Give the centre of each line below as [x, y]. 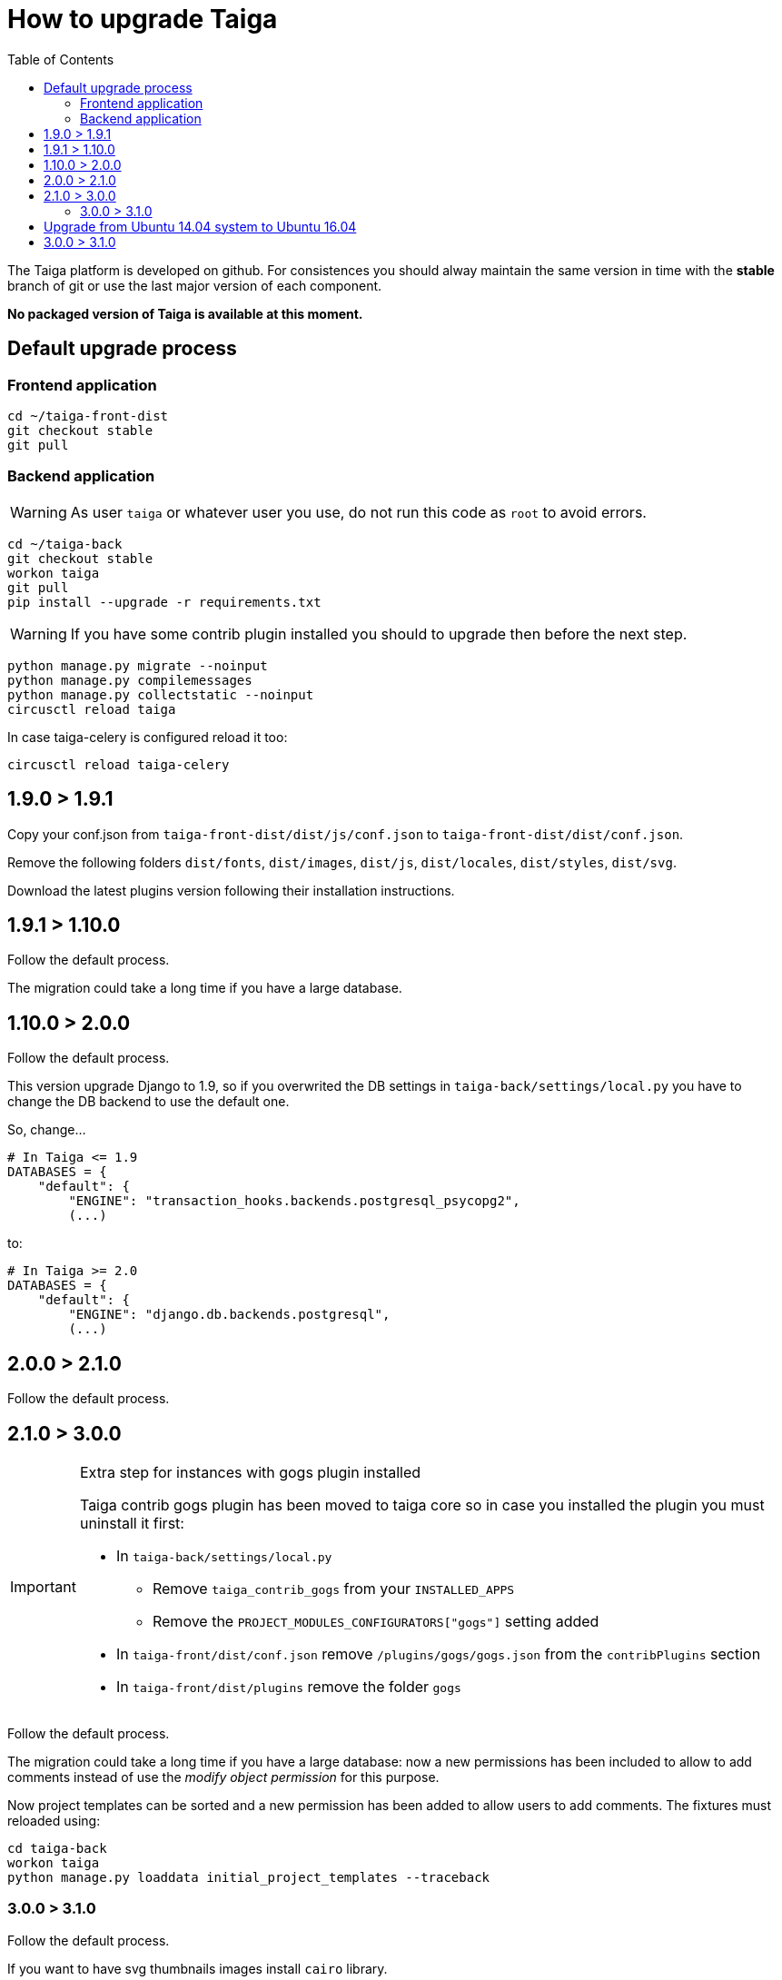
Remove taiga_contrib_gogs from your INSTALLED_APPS [333, 1588]
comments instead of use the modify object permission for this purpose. [223, 1777]
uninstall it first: [132, 1523]
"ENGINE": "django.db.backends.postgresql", [229, 1315]
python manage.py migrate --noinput [138, 665]
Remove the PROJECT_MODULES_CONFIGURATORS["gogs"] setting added [376, 1621]
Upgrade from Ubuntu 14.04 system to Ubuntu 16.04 [200, 226]
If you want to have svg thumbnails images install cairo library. [198, 1968]
